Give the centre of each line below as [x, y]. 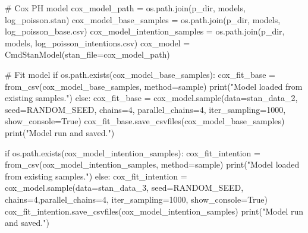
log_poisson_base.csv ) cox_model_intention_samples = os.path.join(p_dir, [145, 31]
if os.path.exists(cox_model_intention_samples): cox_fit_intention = [133, 152]
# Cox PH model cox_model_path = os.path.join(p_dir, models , [125, 8]
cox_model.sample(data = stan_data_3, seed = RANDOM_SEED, [124, 188]
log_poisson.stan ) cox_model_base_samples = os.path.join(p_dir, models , [143, 19]
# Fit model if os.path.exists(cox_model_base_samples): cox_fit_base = [140, 74]
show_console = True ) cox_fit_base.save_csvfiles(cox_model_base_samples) [145, 121]
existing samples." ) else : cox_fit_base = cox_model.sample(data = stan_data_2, [151, 98]
